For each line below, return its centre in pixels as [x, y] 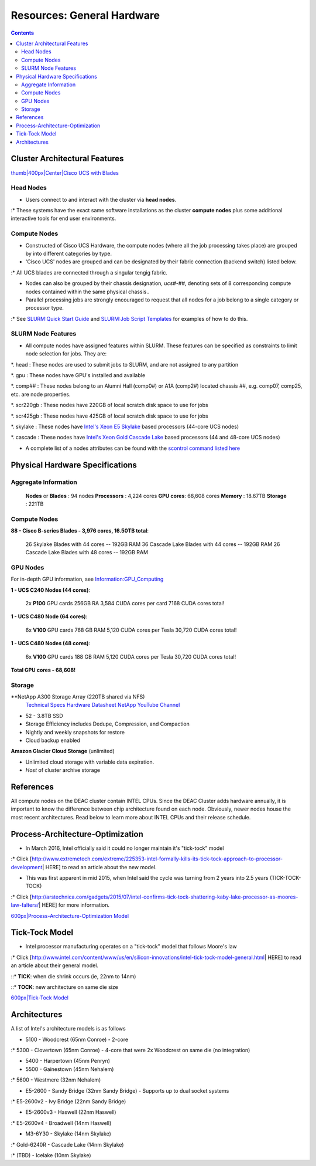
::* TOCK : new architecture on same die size [64, 987]
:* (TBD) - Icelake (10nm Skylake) [51, 1155]
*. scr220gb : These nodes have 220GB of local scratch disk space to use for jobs [109, 405]
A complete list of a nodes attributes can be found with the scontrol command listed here [133, 448]
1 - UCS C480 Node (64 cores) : [49, 616]
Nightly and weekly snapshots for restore [75, 732]
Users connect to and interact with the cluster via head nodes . [101, 199]
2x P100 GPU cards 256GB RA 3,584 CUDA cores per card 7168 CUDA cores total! [125, 603]
